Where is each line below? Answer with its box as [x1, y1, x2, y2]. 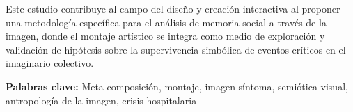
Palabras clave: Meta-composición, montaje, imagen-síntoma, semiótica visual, [6, 79, 348, 93]
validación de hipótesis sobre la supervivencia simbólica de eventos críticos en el [6, 42, 346, 56]
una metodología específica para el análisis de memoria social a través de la [6, 15, 327, 29]
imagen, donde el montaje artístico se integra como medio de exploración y [6, 29, 325, 43]
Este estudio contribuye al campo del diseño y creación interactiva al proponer [6, 1, 340, 15]
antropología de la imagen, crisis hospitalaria [6, 93, 197, 107]
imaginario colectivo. [6, 56, 94, 70]
